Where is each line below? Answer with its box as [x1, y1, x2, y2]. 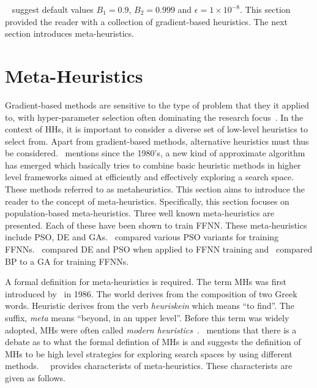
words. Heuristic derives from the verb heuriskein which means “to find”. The [5, 299, 294, 312]
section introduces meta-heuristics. [5, 27, 135, 40]
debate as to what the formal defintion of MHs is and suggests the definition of [5, 335, 301, 348]
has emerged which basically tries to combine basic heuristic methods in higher [5, 158, 301, 171]
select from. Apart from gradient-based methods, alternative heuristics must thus [5, 134, 309, 147]
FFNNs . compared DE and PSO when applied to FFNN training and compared [5, 243, 313, 256]
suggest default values [12, 3, 94, 15]
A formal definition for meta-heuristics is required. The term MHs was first [5, 275, 287, 288]
